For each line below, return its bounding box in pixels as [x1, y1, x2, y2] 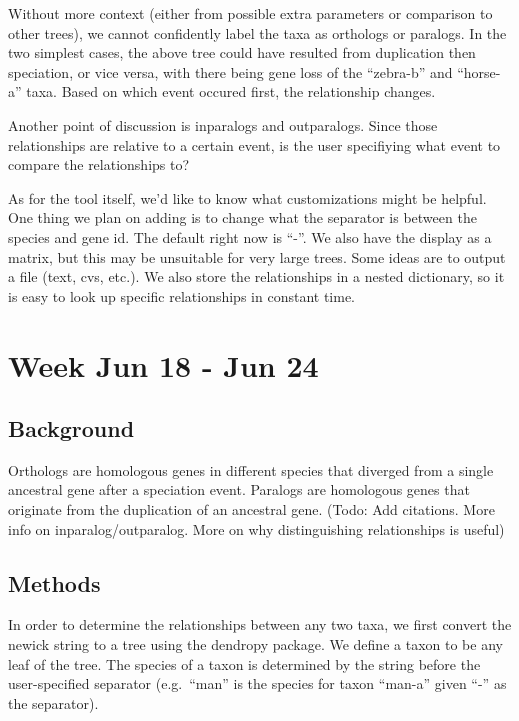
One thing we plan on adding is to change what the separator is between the [8, 207, 477, 228]
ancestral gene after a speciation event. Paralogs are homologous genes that [8, 479, 470, 500]
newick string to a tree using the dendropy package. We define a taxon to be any [8, 634, 503, 655]
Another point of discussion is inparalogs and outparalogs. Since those [8, 114, 438, 135]
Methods [8, 567, 101, 598]
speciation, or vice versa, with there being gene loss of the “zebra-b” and [8, 61, 453, 82]
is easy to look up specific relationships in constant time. [8, 285, 355, 306]
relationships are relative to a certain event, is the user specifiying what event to [8, 134, 501, 155]
